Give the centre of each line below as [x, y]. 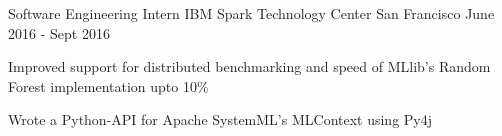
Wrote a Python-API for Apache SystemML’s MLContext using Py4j [220, 119]
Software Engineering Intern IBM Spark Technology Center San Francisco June [251, 13]
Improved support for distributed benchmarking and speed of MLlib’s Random [249, 66]
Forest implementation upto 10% [108, 85]
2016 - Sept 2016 [59, 32]
